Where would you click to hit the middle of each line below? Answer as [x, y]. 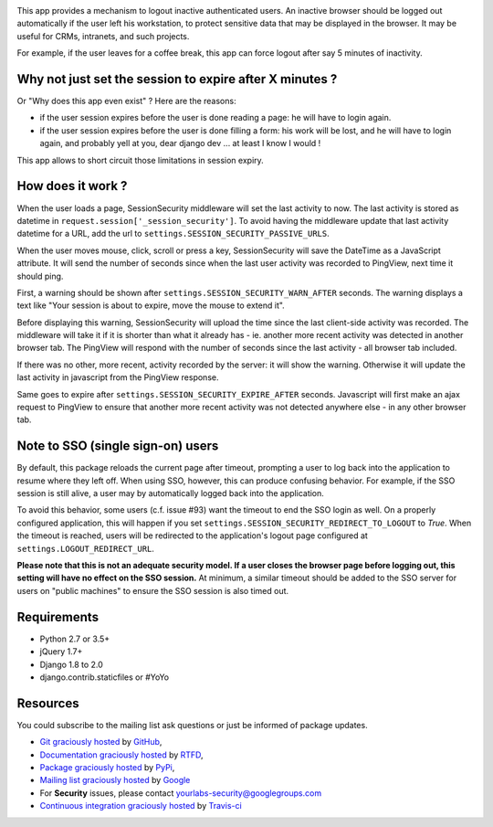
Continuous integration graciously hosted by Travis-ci [141, 806]
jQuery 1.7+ [61, 652]
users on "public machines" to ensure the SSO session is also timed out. [153, 590]
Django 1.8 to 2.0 [72, 664]
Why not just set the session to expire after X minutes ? [177, 79]
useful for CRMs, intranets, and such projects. [103, 36]
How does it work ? [72, 186]
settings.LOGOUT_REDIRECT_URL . [86, 548]
